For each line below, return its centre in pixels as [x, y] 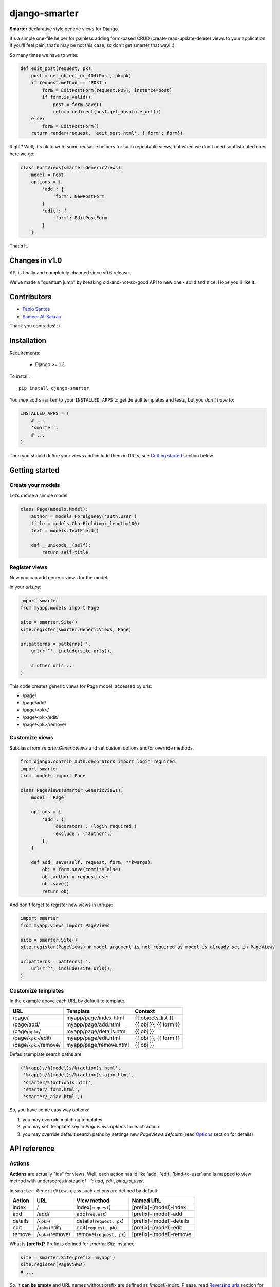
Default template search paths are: [46, 1054]
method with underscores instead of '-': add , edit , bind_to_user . [77, 1181]
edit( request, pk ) [97, 1227]
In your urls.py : [25, 587]
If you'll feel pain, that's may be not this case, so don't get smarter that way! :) [92, 45]
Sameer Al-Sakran [42, 316]
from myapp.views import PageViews [65, 926]
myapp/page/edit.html [93, 1038]
